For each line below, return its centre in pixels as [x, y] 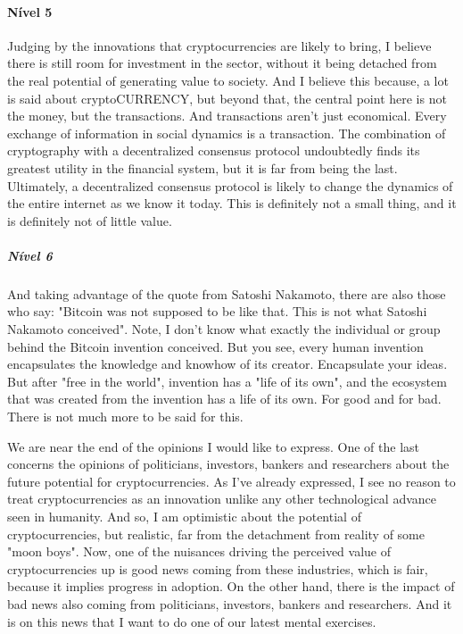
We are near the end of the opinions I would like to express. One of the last [214, 446]
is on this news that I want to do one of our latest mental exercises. [192, 621]
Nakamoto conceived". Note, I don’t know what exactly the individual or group [224, 329]
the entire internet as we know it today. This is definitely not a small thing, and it [232, 203]
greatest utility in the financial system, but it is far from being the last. [203, 167]
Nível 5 [30, 11]
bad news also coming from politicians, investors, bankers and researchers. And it [230, 603]
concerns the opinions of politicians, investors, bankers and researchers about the [228, 464]
